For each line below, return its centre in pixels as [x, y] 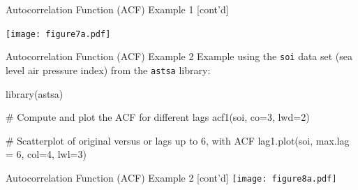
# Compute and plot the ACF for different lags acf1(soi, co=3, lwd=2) [158, 117]
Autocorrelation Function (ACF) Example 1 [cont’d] [117, 9]
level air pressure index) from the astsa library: [108, 70]
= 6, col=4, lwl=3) [46, 154]
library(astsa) [35, 93]
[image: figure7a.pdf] [58, 34]
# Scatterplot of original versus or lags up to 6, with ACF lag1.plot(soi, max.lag [178, 140]
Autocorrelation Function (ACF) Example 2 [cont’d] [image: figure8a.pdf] [171, 177]
